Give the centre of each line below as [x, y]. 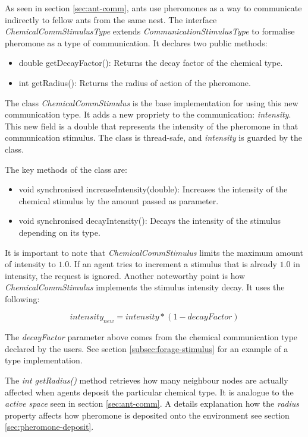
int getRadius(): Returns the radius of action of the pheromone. [135, 82]
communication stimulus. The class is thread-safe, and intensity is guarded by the [154, 137]
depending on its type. [59, 232]
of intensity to [30, 264]
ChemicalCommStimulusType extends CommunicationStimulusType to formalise [150, 31]
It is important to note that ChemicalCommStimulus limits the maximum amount [154, 252]
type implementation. [44, 360]
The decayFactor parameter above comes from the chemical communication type [151, 337]
